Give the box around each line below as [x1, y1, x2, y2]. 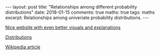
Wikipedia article [5, 44, 41, 50]
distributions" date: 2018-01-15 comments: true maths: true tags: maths [5, 9, 155, 15]
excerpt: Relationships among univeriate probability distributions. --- [5, 15, 149, 21]
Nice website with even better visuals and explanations [5, 24, 121, 30]
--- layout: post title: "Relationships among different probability [5, 4, 138, 10]
